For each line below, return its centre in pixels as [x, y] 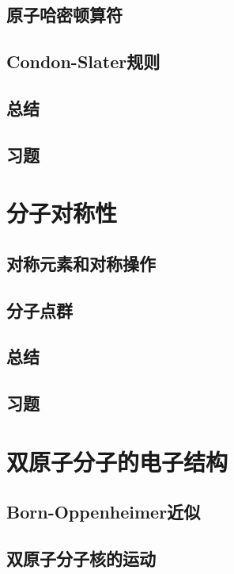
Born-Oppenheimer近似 [104, 512]
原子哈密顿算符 [64, 15]
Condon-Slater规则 [83, 61]
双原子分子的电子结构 [117, 461]
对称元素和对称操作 [81, 263]
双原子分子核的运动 [81, 559]
